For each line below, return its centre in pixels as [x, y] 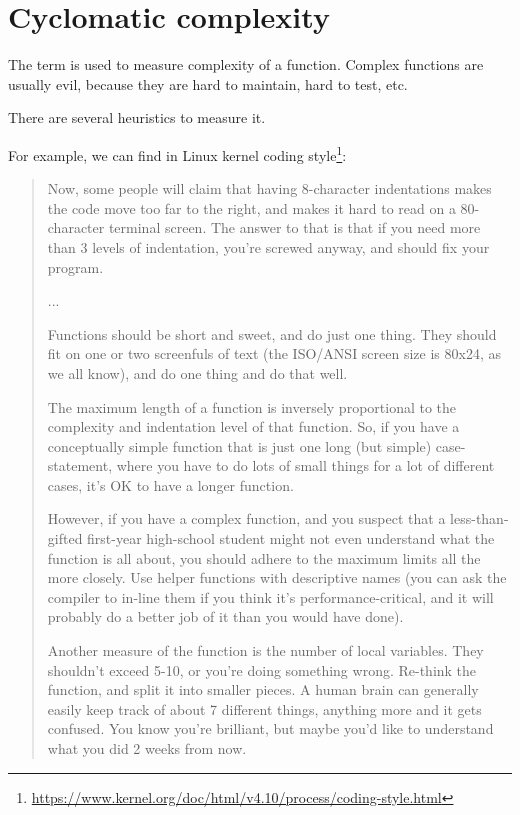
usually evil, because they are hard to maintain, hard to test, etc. [208, 83]
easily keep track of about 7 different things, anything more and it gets [264, 708]
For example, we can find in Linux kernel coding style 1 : [177, 153]
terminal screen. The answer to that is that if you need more [294, 227]
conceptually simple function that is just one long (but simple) [239, 445]
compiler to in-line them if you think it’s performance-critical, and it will [270, 596]
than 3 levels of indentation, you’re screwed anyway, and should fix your [268, 246]
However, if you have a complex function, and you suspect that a [246, 518]
